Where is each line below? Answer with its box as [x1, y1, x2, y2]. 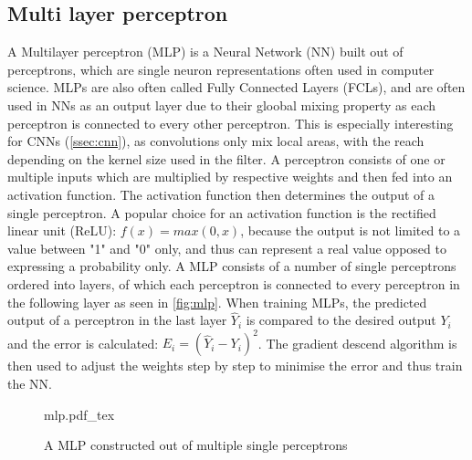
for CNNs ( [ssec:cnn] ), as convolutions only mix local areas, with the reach [7, 131, 425, 151]
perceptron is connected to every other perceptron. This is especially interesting [7, 113, 454, 132]
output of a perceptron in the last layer [7, 310, 227, 329]
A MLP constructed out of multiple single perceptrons [44, 435, 348, 455]
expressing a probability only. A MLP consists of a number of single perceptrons [7, 256, 456, 276]
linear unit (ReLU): [7, 221, 117, 240]
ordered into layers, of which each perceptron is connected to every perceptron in [7, 274, 460, 293]
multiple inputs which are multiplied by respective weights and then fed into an [7, 167, 453, 186]
